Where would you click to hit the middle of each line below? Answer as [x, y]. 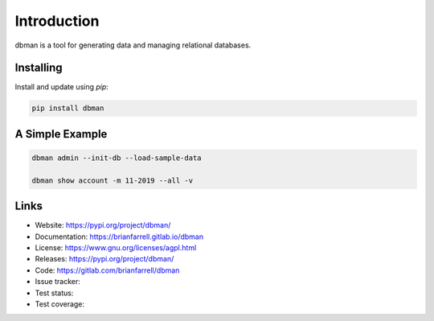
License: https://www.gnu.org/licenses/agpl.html [116, 248]
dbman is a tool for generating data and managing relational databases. [133, 45]
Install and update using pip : [61, 87]
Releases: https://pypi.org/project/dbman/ [104, 259]
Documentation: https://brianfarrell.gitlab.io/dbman [119, 237]
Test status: [54, 293]
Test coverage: [59, 304]
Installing [39, 68]
